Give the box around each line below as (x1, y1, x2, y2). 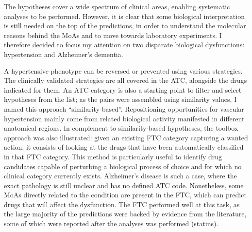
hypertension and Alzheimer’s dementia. (4, 49, 123, 59)
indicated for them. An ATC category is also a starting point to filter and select (4, 84, 242, 95)
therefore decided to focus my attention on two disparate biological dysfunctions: (4, 39, 245, 50)
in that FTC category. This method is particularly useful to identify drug (4, 151, 222, 161)
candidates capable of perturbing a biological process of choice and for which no (4, 161, 242, 171)
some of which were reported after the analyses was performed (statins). (4, 218, 218, 229)
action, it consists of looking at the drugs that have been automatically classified (4, 142, 244, 152)
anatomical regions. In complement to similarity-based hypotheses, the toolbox (4, 123, 238, 133)
